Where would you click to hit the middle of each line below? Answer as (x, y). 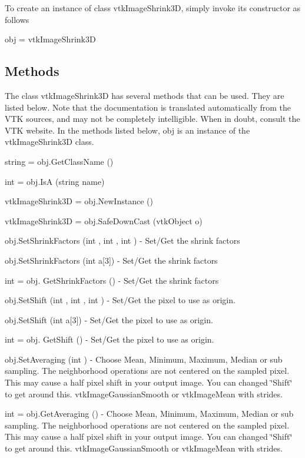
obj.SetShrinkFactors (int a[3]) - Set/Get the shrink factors (111, 260)
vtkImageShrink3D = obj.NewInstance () (79, 201)
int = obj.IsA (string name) (55, 181)
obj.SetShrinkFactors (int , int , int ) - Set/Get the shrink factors (122, 240)
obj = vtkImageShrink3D (50, 39)
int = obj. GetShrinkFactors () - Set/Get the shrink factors (112, 280)
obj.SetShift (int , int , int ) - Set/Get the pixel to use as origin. (120, 300)
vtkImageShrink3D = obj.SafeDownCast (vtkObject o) (104, 220)
